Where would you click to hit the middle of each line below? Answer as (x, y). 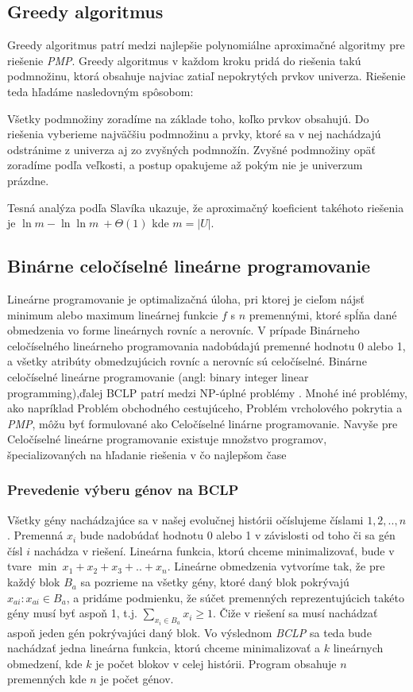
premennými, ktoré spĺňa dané (323, 314)
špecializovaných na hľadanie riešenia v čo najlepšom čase (147, 454)
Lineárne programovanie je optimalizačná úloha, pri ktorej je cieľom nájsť (186, 298)
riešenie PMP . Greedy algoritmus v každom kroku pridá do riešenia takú (184, 60)
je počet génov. (137, 679)
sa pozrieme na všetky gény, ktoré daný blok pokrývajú (215, 582)
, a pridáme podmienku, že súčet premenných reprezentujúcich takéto (235, 597)
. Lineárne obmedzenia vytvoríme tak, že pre (276, 566)
